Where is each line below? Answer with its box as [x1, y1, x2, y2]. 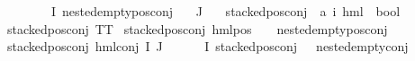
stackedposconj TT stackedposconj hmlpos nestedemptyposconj [7, 19, 388, 38]
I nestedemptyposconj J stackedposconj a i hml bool [50, 2, 401, 20]
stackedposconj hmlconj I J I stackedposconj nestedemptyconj [7, 37, 409, 56]
